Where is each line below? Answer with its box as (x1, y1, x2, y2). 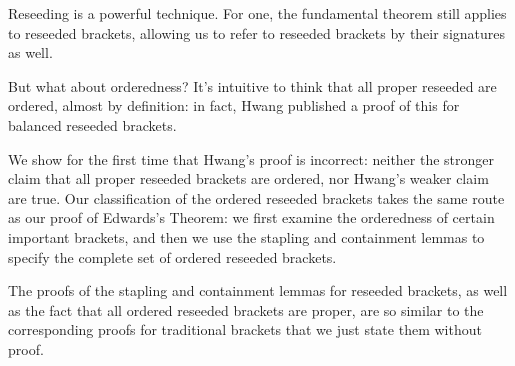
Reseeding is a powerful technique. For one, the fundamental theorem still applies (8, 3, 507, 23)
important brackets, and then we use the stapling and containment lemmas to (8, 226, 485, 247)
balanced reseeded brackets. (8, 114, 177, 135)
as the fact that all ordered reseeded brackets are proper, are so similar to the (8, 299, 484, 320)
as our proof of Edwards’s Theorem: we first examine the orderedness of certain (8, 207, 495, 228)
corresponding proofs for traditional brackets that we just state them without (8, 319, 482, 340)
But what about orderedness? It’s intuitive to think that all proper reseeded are (8, 75, 497, 96)
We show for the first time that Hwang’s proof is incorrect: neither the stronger (8, 148, 495, 169)
